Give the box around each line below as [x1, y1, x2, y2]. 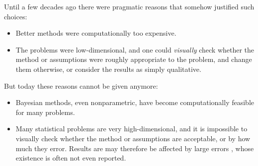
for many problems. [15, 107, 75, 117]
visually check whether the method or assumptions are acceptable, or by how [15, 133, 251, 143]
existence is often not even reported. [15, 153, 126, 163]
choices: [4, 11, 27, 21]
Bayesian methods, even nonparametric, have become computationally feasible [15, 97, 255, 108]
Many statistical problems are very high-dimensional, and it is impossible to [15, 123, 248, 134]
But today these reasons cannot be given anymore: [4, 80, 158, 91]
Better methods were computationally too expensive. [15, 28, 176, 38]
